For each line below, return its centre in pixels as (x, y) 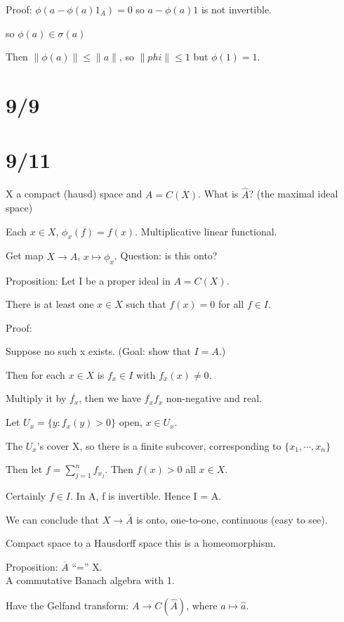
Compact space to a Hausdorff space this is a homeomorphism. (141, 543)
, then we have (110, 398)
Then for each (35, 374)
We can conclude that (52, 519)
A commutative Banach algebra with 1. (90, 580)
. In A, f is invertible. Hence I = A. (146, 496)
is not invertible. (236, 9)
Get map (25, 255)
